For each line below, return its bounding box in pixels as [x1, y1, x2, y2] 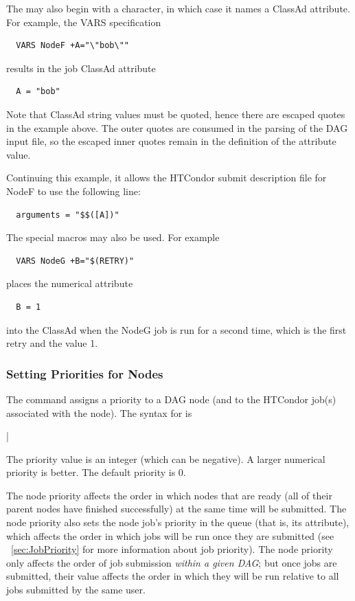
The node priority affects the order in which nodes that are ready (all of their [6, 488, 332, 502]
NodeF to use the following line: [6, 183, 141, 198]
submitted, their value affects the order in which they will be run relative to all [6, 569, 339, 583]
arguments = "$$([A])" [16, 209, 119, 220]
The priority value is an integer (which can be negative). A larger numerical [6, 451, 325, 466]
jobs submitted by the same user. [6, 582, 146, 597]
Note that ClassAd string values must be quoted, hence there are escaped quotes [6, 106, 345, 121]
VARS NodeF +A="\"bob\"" [16, 41, 129, 51]
